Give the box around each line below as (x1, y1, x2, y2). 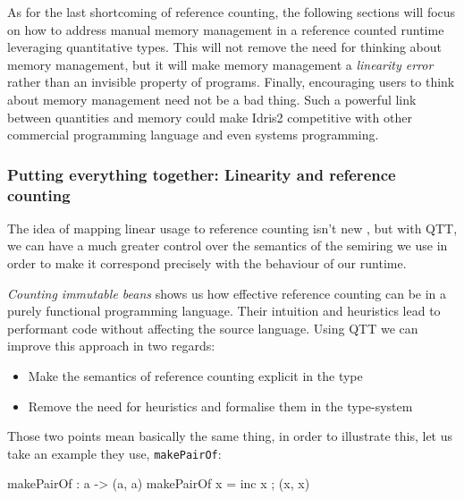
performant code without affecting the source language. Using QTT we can (7, 318, 418, 337)
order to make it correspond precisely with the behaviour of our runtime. (7, 254, 407, 273)
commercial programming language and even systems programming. (7, 125, 379, 144)
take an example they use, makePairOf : (7, 444, 222, 462)
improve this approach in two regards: (7, 336, 215, 355)
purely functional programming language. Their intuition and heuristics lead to (7, 301, 441, 320)
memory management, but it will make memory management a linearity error (7, 55, 434, 73)
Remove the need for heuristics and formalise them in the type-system (28, 396, 413, 415)
